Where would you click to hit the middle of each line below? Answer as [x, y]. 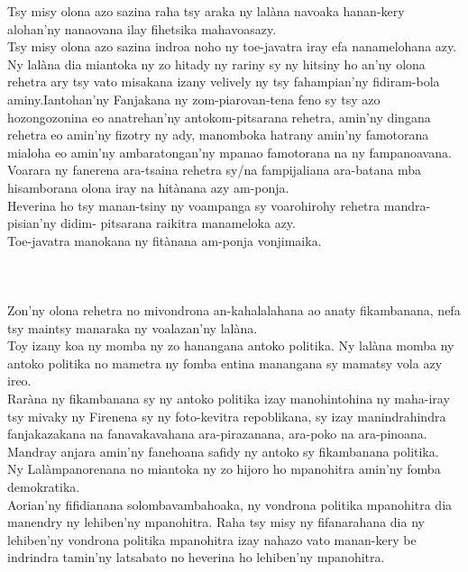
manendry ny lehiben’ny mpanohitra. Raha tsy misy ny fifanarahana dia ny [216, 522]
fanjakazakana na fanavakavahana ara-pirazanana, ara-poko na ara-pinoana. [217, 434]
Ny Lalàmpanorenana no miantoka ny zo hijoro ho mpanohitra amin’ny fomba [224, 469]
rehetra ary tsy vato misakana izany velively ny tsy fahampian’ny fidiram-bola [224, 82]
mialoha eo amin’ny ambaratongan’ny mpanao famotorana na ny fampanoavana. [229, 152]
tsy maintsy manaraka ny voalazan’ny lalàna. [133, 327]
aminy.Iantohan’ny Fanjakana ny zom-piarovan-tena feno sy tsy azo [194, 99]
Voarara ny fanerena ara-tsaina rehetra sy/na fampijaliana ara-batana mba [214, 170]
